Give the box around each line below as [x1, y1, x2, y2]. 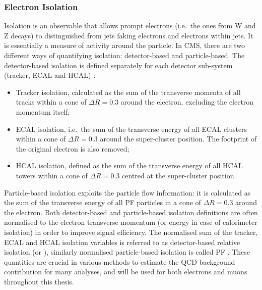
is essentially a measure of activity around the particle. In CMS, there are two [4, 40, 245, 51]
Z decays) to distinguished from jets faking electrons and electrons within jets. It [4, 30, 253, 40]
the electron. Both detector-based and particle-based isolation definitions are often [4, 207, 258, 217]
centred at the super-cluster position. [122, 170, 236, 180]
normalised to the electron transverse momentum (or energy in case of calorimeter [4, 217, 257, 227]
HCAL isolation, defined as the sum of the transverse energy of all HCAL [16, 160, 243, 171]
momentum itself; [16, 106, 70, 117]
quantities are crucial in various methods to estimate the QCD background [4, 256, 235, 267]
